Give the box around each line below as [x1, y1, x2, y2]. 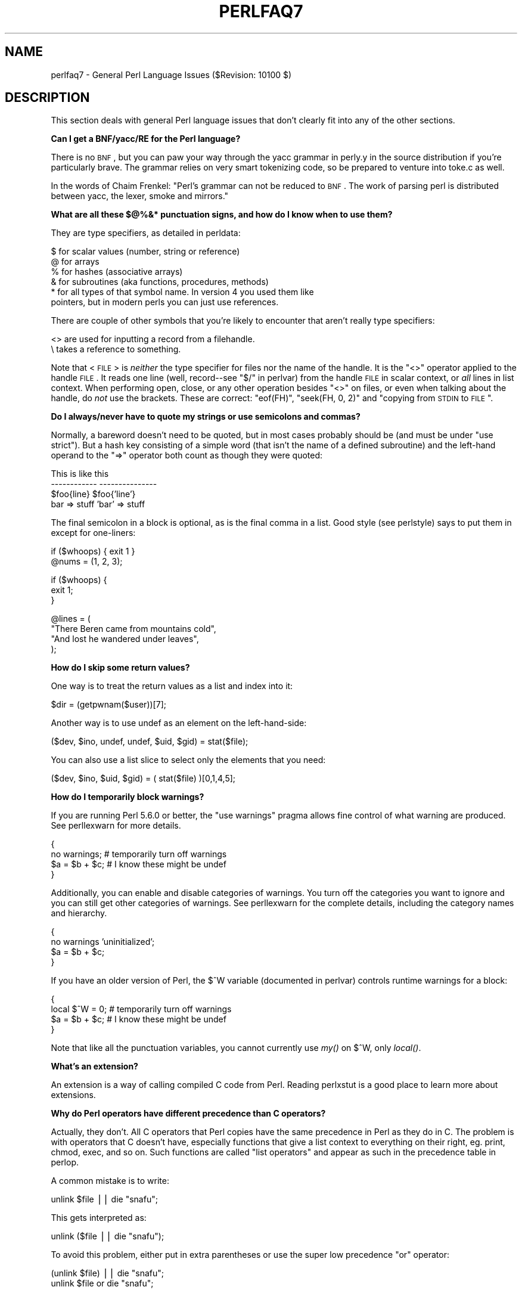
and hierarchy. [51, 908, 107, 919]
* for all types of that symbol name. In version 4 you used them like [51, 287, 314, 297]
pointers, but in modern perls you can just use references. [51, 297, 279, 308]
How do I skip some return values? [51, 662, 190, 673]
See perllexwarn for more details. [51, 820, 181, 831]
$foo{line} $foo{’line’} [51, 489, 136, 500]
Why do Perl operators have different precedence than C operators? [51, 1108, 326, 1119]
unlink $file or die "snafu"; [51, 1278, 154, 1289]
